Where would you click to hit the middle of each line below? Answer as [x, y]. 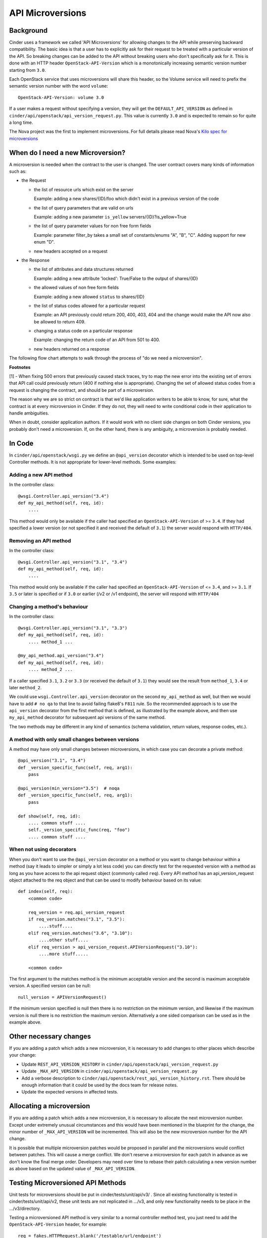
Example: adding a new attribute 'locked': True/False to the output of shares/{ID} [116, 278]
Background [28, 30]
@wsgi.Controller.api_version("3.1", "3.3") [73, 628]
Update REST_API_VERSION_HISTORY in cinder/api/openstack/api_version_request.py [120, 1064]
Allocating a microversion [49, 1106]
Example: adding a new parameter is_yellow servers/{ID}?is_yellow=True [110, 217]
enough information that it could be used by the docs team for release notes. [100, 1085]
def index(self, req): [45, 892]
